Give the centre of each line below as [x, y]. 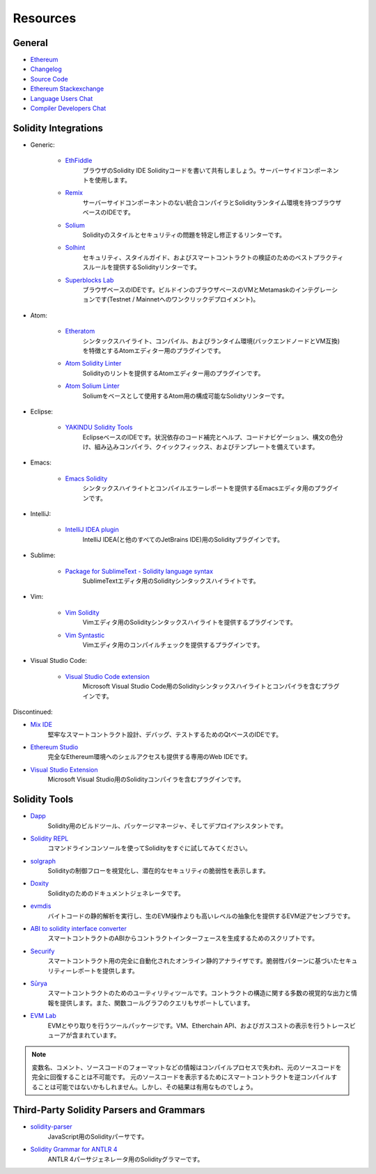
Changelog [46, 69]
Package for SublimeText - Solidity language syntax [139, 571]
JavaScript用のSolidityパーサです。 [98, 1136]
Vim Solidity [83, 612]
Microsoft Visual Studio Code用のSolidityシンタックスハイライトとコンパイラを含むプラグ [211, 687]
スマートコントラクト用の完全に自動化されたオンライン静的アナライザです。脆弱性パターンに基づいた [194, 961]
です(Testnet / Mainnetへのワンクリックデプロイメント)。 [177, 299]
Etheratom [80, 331]
